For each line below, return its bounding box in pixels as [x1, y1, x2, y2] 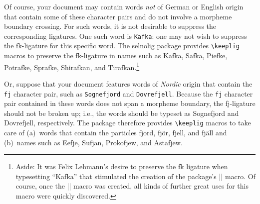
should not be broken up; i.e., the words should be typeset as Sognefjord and [4, 107, 239, 118]
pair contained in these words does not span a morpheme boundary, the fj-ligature [4, 98, 256, 108]
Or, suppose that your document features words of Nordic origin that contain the [4, 78, 253, 89]
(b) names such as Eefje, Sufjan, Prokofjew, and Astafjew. [4, 137, 183, 147]
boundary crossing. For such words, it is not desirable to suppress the [4, 21, 217, 31]
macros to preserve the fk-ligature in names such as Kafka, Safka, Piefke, [4, 50, 228, 61]
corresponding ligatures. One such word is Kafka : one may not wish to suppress [4, 30, 247, 41]
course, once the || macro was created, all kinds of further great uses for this [15, 181, 249, 191]
